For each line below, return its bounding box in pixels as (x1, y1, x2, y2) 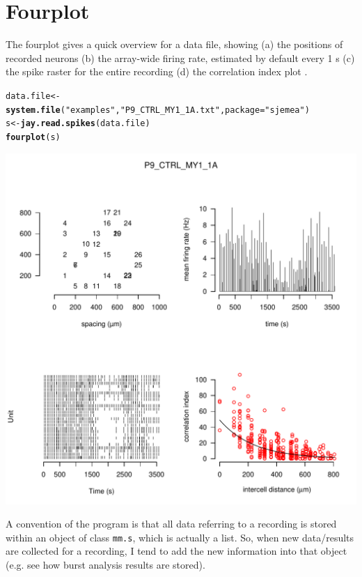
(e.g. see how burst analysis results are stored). (6, 557, 205, 571)
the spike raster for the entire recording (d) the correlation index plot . (6, 64, 308, 79)
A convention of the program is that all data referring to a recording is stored (6, 516, 337, 531)
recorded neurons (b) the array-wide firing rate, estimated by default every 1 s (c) (6, 50, 355, 65)
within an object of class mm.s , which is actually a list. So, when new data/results (6, 530, 354, 544)
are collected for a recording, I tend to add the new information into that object (6, 544, 347, 558)
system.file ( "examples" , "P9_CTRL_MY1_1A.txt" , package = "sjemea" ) (6, 105, 310, 115)
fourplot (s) (6, 132, 61, 142)
